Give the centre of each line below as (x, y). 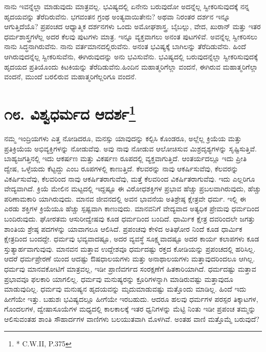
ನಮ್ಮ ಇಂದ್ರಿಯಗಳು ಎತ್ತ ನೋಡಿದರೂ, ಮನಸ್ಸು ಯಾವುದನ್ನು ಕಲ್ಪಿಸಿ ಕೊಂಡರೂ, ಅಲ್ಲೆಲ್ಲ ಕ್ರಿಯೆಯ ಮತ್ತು (123, 138)
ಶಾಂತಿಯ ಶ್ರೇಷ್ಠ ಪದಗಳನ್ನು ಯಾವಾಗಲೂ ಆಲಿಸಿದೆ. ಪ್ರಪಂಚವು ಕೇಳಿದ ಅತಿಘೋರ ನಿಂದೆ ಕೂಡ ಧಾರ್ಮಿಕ (123, 228)
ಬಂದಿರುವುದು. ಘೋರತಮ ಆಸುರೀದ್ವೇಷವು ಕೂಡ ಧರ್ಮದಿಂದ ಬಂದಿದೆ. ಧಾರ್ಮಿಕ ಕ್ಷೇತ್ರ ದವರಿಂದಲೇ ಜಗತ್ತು (130, 218)
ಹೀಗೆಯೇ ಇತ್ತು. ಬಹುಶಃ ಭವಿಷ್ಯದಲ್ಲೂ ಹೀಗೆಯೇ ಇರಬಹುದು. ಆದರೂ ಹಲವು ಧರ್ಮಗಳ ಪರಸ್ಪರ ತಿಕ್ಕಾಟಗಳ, (131, 299)
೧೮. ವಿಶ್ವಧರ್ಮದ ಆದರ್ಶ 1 (70, 113)
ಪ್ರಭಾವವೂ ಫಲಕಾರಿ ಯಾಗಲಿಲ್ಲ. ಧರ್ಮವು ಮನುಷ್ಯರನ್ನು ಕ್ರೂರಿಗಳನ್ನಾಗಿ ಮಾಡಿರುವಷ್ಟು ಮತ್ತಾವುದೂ (119, 279)
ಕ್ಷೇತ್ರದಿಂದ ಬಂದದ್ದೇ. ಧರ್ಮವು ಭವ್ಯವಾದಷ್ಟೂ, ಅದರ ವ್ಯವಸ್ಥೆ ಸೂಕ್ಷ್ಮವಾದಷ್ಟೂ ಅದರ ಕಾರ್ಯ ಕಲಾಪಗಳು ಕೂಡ (132, 239)
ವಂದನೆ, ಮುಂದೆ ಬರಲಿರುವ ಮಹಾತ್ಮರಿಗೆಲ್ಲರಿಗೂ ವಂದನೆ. (70, 76)
